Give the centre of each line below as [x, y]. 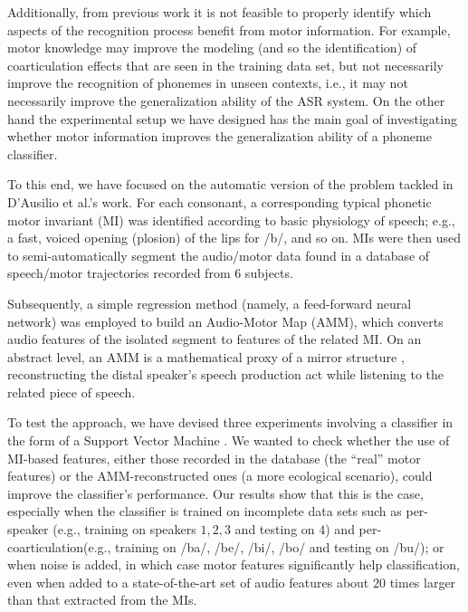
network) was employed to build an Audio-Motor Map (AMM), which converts [225, 321]
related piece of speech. [72, 392]
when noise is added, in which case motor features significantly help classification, [234, 564]
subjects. [269, 273]
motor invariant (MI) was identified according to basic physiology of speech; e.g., [231, 220]
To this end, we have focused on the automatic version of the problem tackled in [230, 184]
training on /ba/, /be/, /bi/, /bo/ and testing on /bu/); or [280, 546]
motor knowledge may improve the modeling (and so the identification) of [212, 48]
